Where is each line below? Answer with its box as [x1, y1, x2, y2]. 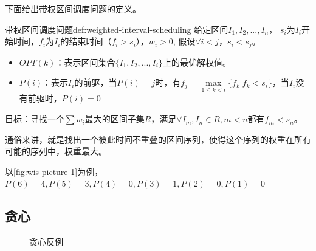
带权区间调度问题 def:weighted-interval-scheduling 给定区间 [5, 22, 228, 35]
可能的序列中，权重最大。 [5, 145, 107, 157]
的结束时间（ [60, 35, 112, 47]
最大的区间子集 [84, 112, 145, 125]
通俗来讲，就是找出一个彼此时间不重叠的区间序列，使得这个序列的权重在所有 [5, 132, 311, 145]
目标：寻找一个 [5, 112, 64, 125]
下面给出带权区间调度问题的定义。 [5, 2, 141, 15]
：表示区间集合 [55, 55, 115, 68]
